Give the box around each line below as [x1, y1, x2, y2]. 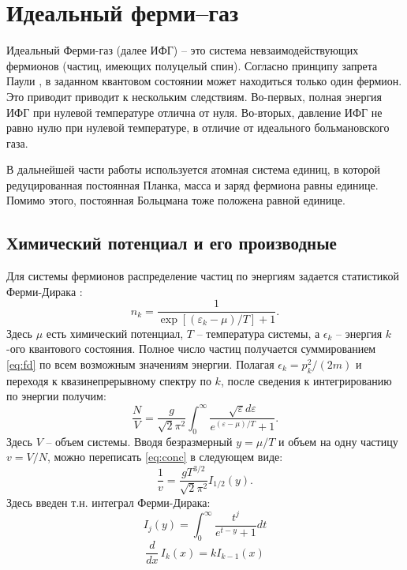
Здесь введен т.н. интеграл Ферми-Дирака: [6, 493, 211, 510]
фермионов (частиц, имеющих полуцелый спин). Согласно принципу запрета [6, 57, 378, 73]
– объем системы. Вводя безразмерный [46, 433, 233, 449]
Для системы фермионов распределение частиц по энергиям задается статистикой [6, 268, 399, 284]
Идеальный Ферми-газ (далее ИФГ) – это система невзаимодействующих [6, 42, 359, 58]
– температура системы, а [196, 324, 320, 341]
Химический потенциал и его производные [6, 231, 337, 255]
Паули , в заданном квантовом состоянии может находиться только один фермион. [6, 73, 402, 89]
